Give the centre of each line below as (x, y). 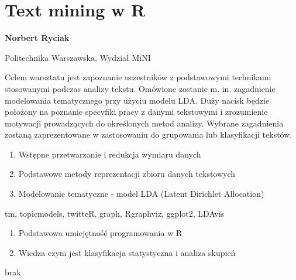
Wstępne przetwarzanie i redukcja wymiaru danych (110, 154)
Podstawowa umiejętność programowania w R (100, 233)
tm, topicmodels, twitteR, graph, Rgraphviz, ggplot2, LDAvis (115, 213)
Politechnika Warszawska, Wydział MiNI (78, 57)
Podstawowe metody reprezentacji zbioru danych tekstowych (127, 174)
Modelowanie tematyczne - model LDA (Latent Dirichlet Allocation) (141, 194)
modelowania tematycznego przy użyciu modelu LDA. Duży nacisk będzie (137, 100)
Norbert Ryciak (37, 38)
